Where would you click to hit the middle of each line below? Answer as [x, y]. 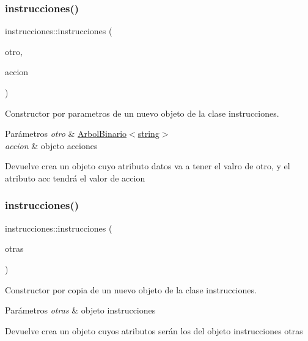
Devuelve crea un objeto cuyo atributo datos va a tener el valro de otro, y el [148, 166]
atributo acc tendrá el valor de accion [75, 178]
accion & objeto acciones [51, 145]
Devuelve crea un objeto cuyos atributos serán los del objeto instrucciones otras [154, 330]
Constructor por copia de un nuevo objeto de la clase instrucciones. [131, 289]
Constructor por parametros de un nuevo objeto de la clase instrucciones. [142, 113]
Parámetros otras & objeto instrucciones [80, 310]
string [148, 134]
